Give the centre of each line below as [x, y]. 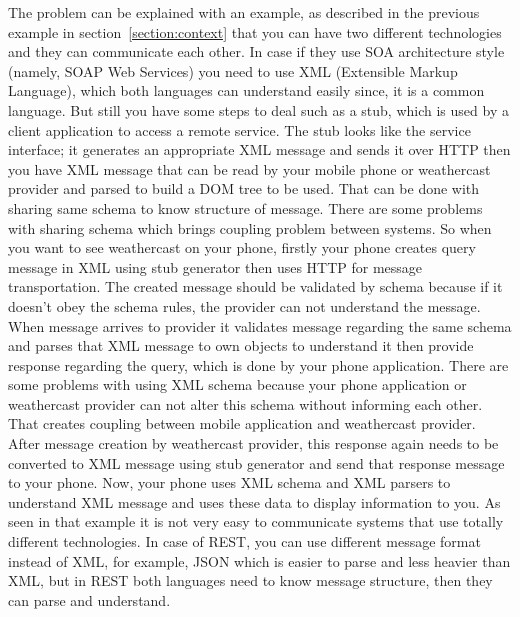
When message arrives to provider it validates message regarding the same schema [260, 325]
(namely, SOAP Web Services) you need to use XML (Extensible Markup [233, 70]
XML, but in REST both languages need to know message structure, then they [250, 580]
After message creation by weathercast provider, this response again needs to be [253, 443]
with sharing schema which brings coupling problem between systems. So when [250, 227]
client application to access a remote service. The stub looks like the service [239, 129]
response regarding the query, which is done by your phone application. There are [258, 364]
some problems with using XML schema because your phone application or [237, 384]
